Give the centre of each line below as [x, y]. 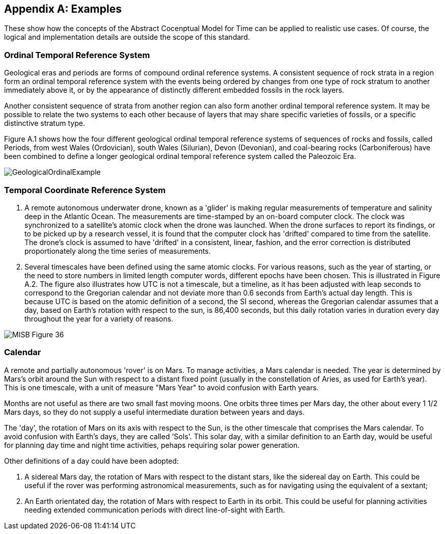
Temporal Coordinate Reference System [85, 190]
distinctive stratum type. [45, 123]
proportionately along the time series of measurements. [118, 251]
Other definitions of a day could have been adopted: [92, 461]
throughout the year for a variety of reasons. [99, 318]
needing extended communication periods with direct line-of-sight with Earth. [155, 510]
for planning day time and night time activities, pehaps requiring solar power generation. [152, 445]
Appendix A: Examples [63, 9]
